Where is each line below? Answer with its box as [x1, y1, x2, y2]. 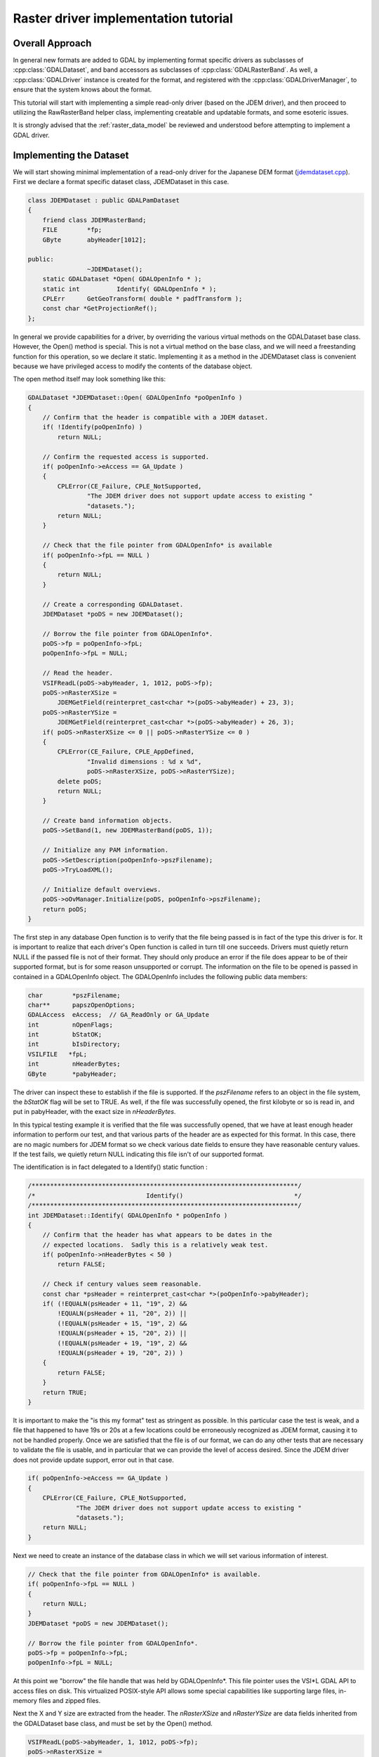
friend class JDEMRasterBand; [42, 216, 147, 224]
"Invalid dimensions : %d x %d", [86, 758, 202, 765]
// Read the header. [42, 669, 114, 677]
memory [13, 1697, 38, 1705]
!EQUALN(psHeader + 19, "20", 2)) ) [57, 1349, 184, 1356]
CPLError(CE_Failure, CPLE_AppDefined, [57, 748, 194, 756]
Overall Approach [13, 37, 92, 49]
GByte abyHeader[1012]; [42, 235, 147, 244]
